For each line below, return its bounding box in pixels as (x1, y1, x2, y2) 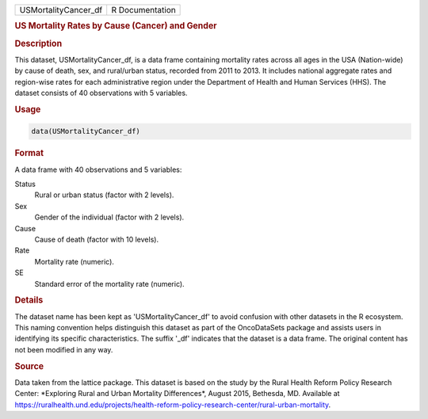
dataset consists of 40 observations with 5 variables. (14, 88, 188, 98)
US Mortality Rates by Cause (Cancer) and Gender (14, 21, 217, 32)
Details (14, 295, 44, 306)
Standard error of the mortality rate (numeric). (34, 279, 185, 288)
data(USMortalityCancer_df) (31, 127, 140, 136)
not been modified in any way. (14, 345, 113, 354)
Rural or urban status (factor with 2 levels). (34, 190, 174, 200)
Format (14, 147, 44, 158)
